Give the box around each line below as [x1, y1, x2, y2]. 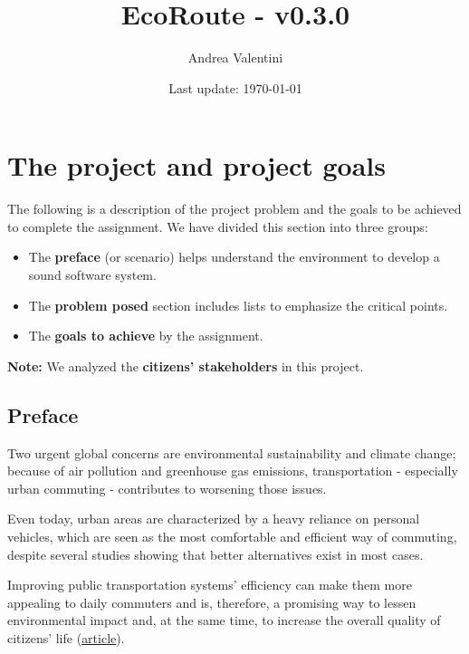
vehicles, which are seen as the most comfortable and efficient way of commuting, [7, 526, 457, 545]
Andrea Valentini [187, 48, 283, 67]
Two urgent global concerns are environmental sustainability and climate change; [7, 443, 456, 462]
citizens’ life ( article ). [7, 628, 125, 647]
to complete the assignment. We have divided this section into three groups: [7, 216, 428, 236]
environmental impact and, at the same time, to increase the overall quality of [7, 611, 441, 630]
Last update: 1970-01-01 [168, 78, 302, 97]
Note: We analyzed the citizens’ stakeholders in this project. [7, 356, 364, 375]
